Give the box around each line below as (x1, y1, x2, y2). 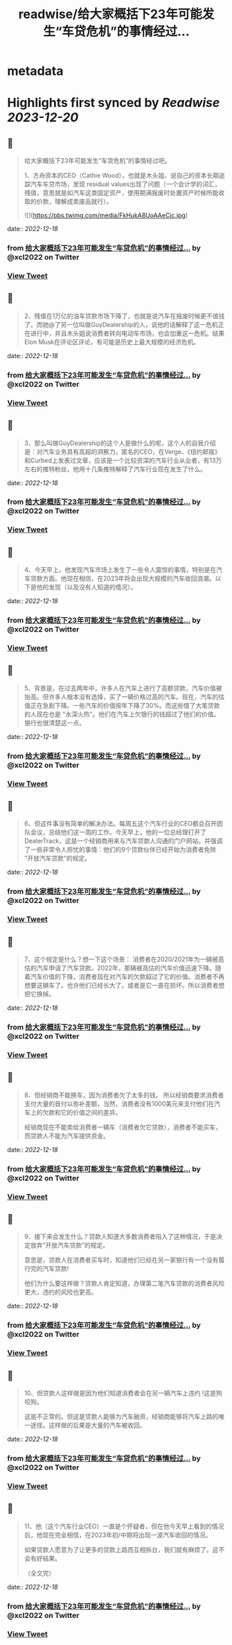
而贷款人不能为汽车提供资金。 (24, 1131, 109, 1140)
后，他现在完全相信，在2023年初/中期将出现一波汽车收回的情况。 (24, 1530, 212, 1539)
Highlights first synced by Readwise (7, 95, 220, 111)
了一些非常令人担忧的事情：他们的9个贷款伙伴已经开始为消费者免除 (24, 845, 217, 854)
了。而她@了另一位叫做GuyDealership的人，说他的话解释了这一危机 (24, 320, 218, 328)
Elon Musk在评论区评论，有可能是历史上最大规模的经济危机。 (24, 337, 200, 346)
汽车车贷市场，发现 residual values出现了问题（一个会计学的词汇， (30, 180, 221, 188)
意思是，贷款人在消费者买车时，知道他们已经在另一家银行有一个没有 (24, 1256, 219, 1264)
